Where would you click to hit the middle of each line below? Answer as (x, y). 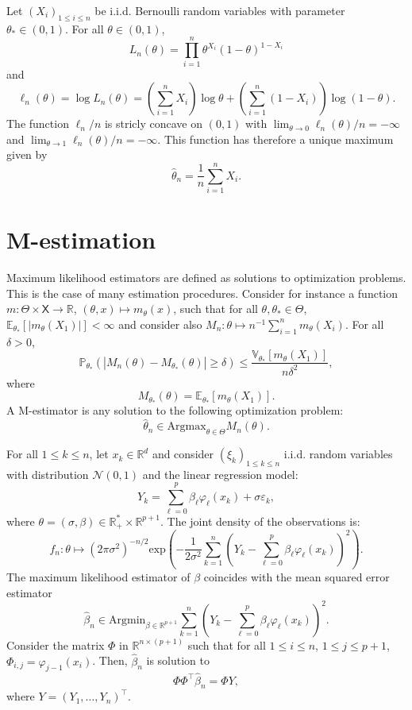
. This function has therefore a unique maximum (275, 139)
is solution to (178, 660)
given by (27, 154)
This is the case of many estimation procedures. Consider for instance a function (202, 293)
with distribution (48, 474)
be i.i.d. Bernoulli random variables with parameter (220, 10)
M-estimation (81, 239)
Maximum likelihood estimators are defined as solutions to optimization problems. (206, 278)
